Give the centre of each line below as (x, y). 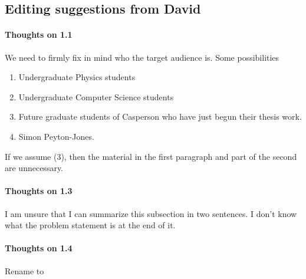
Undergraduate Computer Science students (96, 96)
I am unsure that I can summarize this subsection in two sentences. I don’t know (151, 213)
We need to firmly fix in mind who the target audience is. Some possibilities (142, 57)
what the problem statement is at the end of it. (90, 225)
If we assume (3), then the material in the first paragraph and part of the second (151, 156)
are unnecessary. (34, 168)
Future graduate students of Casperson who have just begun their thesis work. (160, 116)
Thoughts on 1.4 (39, 248)
